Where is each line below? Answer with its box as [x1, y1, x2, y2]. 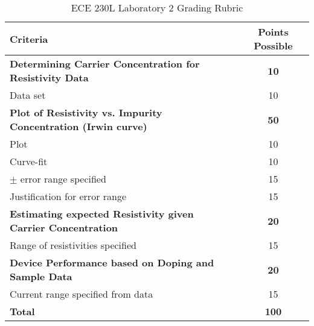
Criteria [10, 31, 48, 46]
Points [258, 25, 289, 39]
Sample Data [10, 269, 72, 283]
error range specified [20, 172, 106, 186]
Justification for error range [10, 189, 127, 203]
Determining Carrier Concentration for [10, 57, 200, 71]
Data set [10, 88, 46, 102]
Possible [254, 39, 293, 52]
